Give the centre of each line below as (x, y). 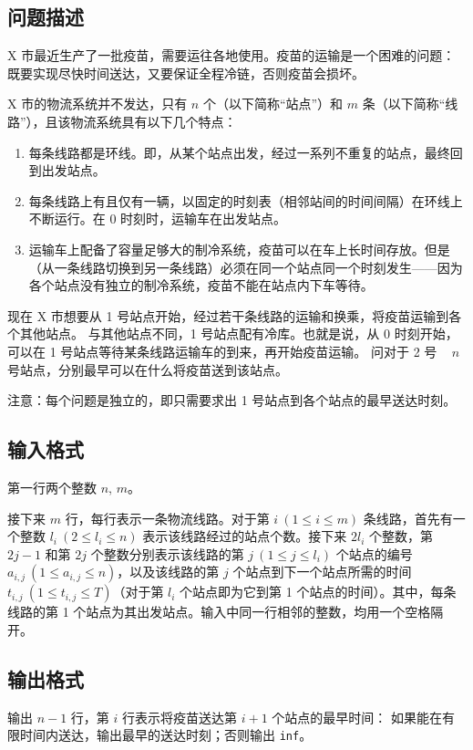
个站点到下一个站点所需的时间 (322, 572)
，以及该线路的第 (168, 572)
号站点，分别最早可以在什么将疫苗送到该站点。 (148, 369)
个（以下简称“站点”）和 (273, 104)
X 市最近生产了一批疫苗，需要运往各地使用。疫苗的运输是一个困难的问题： (231, 55)
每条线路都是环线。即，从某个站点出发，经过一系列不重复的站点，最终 (239, 152)
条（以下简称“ (404, 104)
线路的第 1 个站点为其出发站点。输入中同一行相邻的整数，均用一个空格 (219, 612)
